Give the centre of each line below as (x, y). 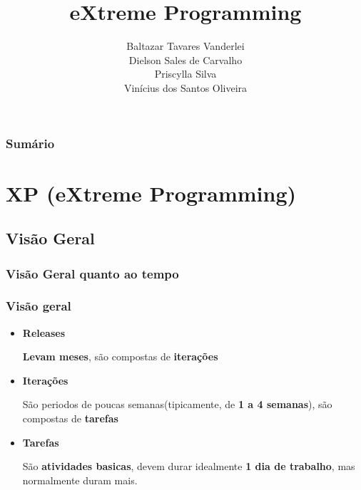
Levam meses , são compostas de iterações (120, 356)
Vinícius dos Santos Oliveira (185, 87)
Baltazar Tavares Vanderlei (185, 46)
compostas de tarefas (70, 418)
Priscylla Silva (185, 74)
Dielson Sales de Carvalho (185, 59)
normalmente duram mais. (80, 480)
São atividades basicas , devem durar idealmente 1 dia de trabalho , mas (189, 466)
